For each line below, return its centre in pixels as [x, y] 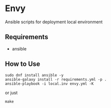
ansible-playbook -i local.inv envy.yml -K [49, 84]
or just [11, 93]
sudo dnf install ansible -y [34, 75]
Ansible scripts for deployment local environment [54, 22]
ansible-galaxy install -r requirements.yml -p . [56, 79]
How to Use [23, 64]
